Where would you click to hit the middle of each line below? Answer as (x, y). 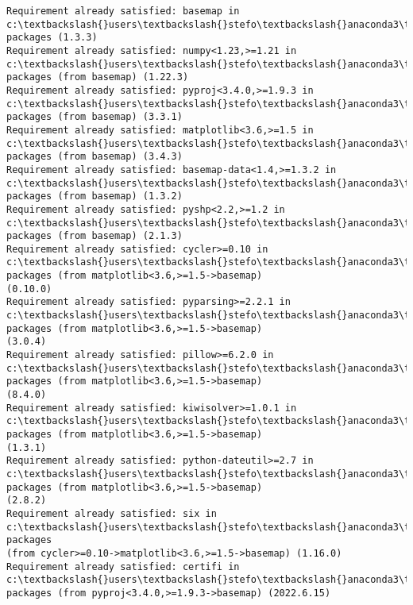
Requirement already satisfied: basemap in (123, 11)
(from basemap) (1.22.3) (123, 77)
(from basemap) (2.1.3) (120, 236)
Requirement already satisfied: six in (112, 513)
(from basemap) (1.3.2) (120, 197)
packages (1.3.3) (52, 38)
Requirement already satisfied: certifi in (123, 566)
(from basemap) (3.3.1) (120, 117)
